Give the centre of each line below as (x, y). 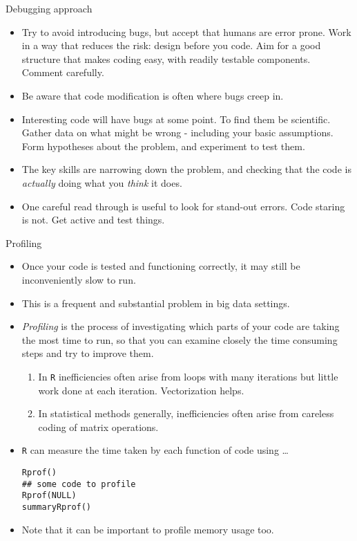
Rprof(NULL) (49, 496)
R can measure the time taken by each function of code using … (155, 450)
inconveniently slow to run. (79, 279)
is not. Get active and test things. (93, 220)
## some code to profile (79, 484)
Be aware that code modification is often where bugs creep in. (153, 95)
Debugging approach (49, 8)
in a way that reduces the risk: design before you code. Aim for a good (171, 45)
